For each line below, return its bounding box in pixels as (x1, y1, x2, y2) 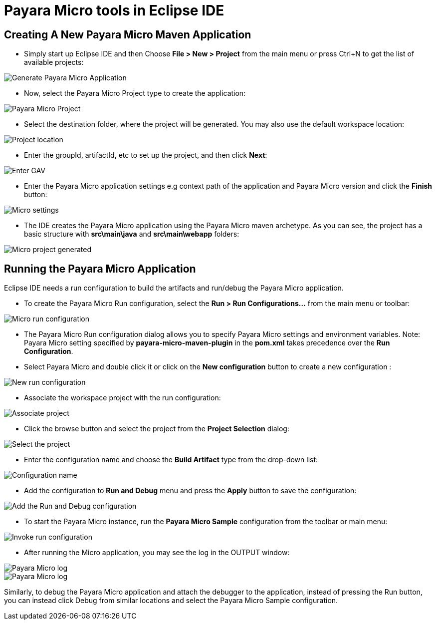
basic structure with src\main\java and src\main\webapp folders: (24, 230, 239, 239)
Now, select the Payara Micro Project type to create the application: (24, 89, 246, 98)
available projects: (24, 58, 84, 67)
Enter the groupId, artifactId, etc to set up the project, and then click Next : (24, 151, 267, 160)
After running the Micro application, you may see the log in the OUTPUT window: (24, 548, 290, 557)
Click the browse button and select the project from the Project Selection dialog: (24, 424, 289, 433)
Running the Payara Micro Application (4, 262, 196, 275)
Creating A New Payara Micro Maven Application (4, 28, 251, 41)
